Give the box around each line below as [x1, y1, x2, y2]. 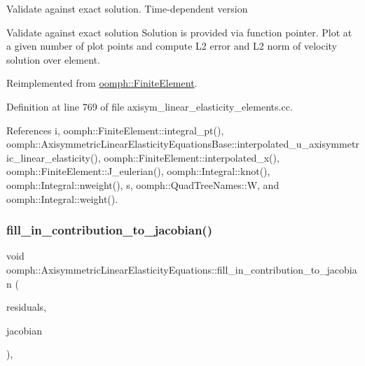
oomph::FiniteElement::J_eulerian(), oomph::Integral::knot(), [6, 164, 270, 178]
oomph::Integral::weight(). [6, 191, 118, 206]
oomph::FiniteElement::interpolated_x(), [104, 150, 280, 164]
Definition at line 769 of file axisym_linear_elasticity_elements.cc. [6, 99, 293, 113]
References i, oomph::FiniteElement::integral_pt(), [6, 122, 224, 137]
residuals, [6, 300, 46, 314]
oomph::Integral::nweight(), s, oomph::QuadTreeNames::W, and [6, 177, 280, 192]
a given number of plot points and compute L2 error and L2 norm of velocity [6, 38, 338, 53]
